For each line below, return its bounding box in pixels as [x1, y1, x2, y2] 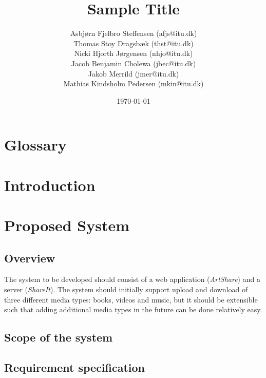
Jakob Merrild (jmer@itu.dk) [88, 68, 179, 79]
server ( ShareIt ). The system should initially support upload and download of [4, 284, 248, 295]
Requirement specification [4, 359, 145, 375]
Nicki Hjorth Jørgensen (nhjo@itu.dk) [74, 48, 193, 59]
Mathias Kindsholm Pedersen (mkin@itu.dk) [63, 78, 204, 89]
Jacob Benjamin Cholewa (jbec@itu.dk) [71, 58, 196, 68]
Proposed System [4, 215, 130, 236]
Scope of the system [4, 329, 113, 345]
